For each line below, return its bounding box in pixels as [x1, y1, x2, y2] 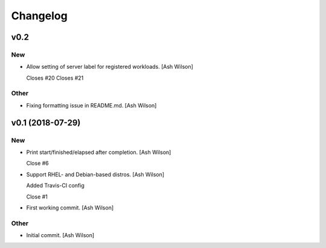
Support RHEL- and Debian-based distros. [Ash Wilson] [26, 171, 165, 178]
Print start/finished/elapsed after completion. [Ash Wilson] [26, 148, 171, 156]
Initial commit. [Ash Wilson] [26, 232, 95, 239]
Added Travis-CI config [26, 182, 85, 189]
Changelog [11, 9, 68, 22]
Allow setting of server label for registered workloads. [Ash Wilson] [26, 63, 193, 71]
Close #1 [26, 193, 48, 200]
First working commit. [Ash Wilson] [26, 204, 114, 211]
